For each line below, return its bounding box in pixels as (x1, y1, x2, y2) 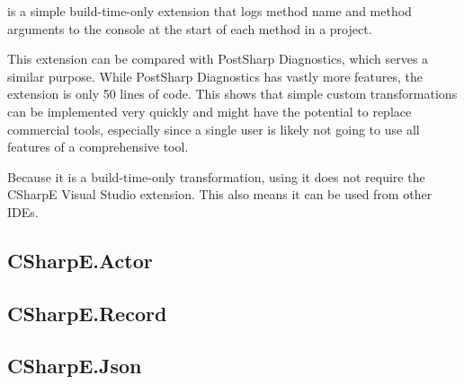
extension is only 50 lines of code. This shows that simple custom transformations (7, 84, 458, 103)
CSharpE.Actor (7, 246, 153, 274)
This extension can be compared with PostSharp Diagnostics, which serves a (7, 49, 429, 68)
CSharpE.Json (7, 352, 142, 380)
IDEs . (7, 202, 39, 221)
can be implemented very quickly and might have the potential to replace (7, 101, 412, 120)
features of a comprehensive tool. (7, 137, 189, 156)
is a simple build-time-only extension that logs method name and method (7, 2, 412, 20)
